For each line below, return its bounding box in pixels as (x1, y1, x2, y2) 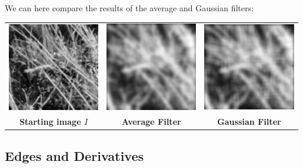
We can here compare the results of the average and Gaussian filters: (5, 2, 254, 14)
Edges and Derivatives (5, 147, 144, 165)
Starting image (19, 115, 81, 127)
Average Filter (121, 115, 181, 127)
